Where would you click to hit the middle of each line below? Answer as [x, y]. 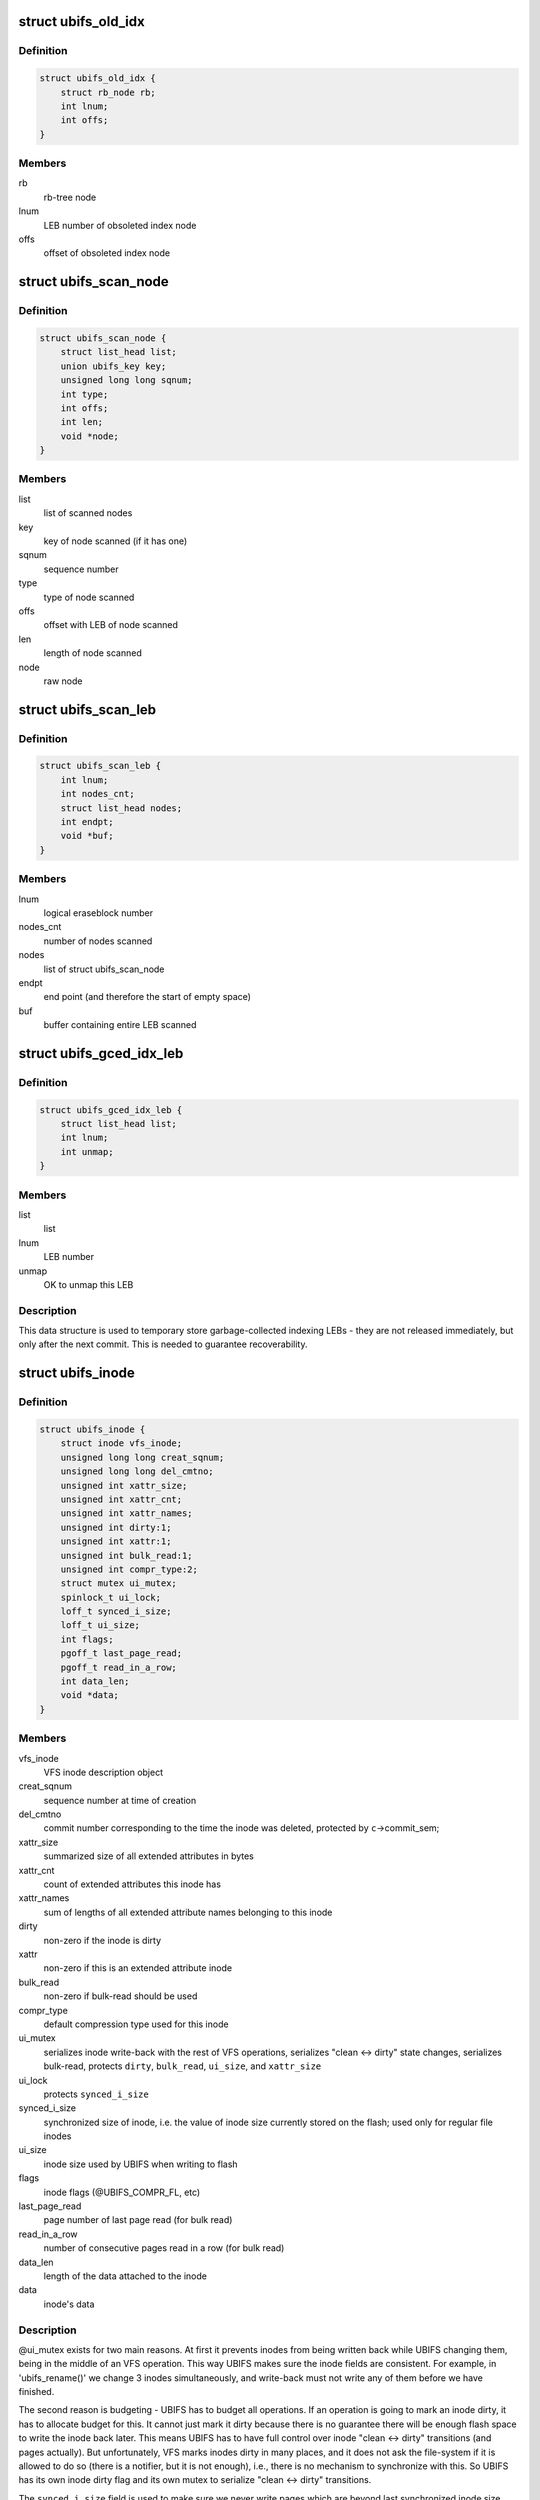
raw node [63, 681]
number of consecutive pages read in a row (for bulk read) [164, 2248]
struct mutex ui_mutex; [118, 1583]
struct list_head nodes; [121, 808]
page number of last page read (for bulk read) [138, 2220]
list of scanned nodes [88, 513]
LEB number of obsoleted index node [120, 225]
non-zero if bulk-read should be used [120, 1996]
